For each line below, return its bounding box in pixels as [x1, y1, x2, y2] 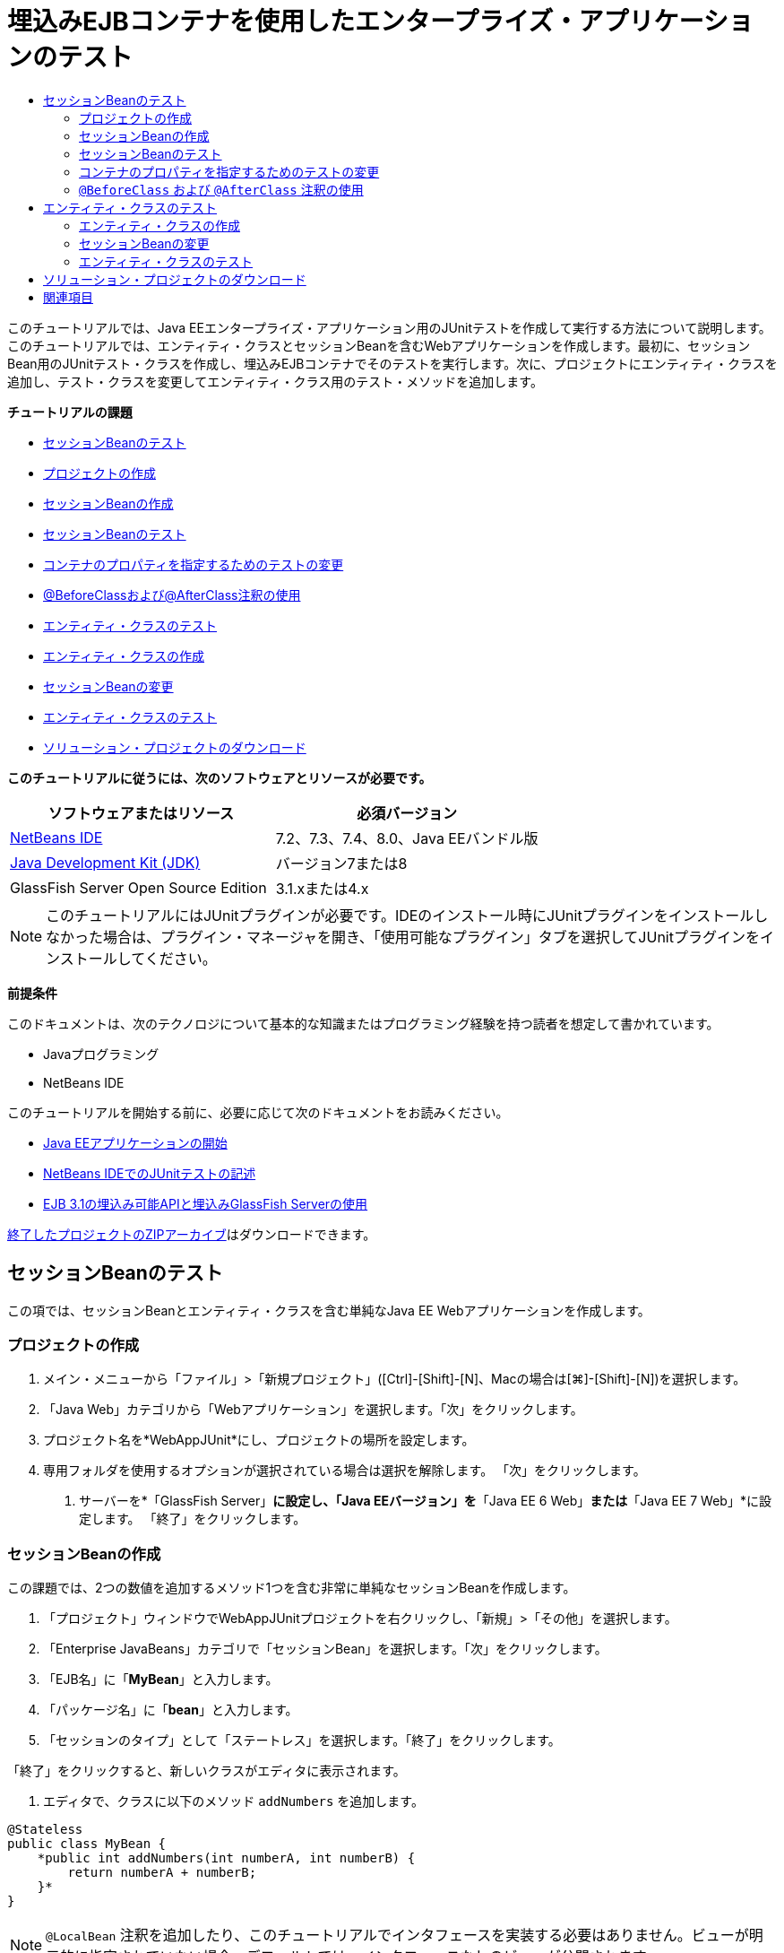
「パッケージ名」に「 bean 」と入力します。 [43, 1702, 298, 1718]
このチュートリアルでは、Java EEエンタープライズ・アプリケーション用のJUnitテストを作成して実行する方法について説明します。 [7, 319, 771, 335]
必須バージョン [357, 803, 457, 822]
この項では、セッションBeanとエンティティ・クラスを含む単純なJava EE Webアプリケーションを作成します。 [7, 1302, 650, 1318]
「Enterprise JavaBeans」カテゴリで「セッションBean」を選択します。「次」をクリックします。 [43, 1641, 607, 1657]
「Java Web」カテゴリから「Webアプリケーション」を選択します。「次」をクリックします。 [43, 1402, 583, 1418]
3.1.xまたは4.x [275, 879, 369, 898]
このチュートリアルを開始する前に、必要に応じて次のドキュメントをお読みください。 [7, 1104, 509, 1120]
